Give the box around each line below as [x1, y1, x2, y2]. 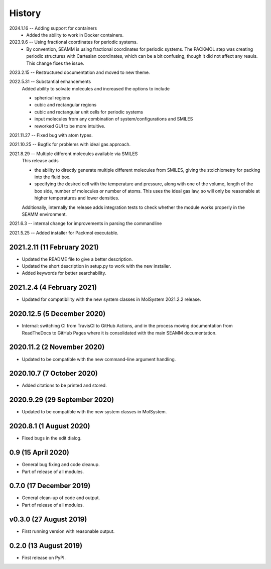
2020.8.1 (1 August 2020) [9, 422, 90, 430]
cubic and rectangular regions [34, 102, 97, 108]
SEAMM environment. [22, 211, 67, 217]
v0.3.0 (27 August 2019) [9, 515, 87, 523]
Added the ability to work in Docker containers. [26, 32, 124, 38]
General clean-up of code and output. [22, 495, 100, 501]
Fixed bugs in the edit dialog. [22, 435, 82, 441]
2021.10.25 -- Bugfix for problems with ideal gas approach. [9, 141, 131, 148]
